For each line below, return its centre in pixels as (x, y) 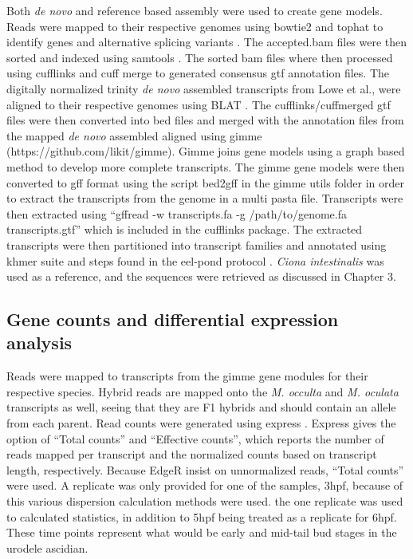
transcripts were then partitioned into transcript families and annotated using (197, 244)
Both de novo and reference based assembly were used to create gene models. (195, 10)
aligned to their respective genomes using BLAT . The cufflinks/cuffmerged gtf (199, 104)
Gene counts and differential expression (173, 319)
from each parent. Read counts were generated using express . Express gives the (201, 423)
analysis (39, 342)
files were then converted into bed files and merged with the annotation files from (205, 120)
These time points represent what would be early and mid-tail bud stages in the (202, 532)
